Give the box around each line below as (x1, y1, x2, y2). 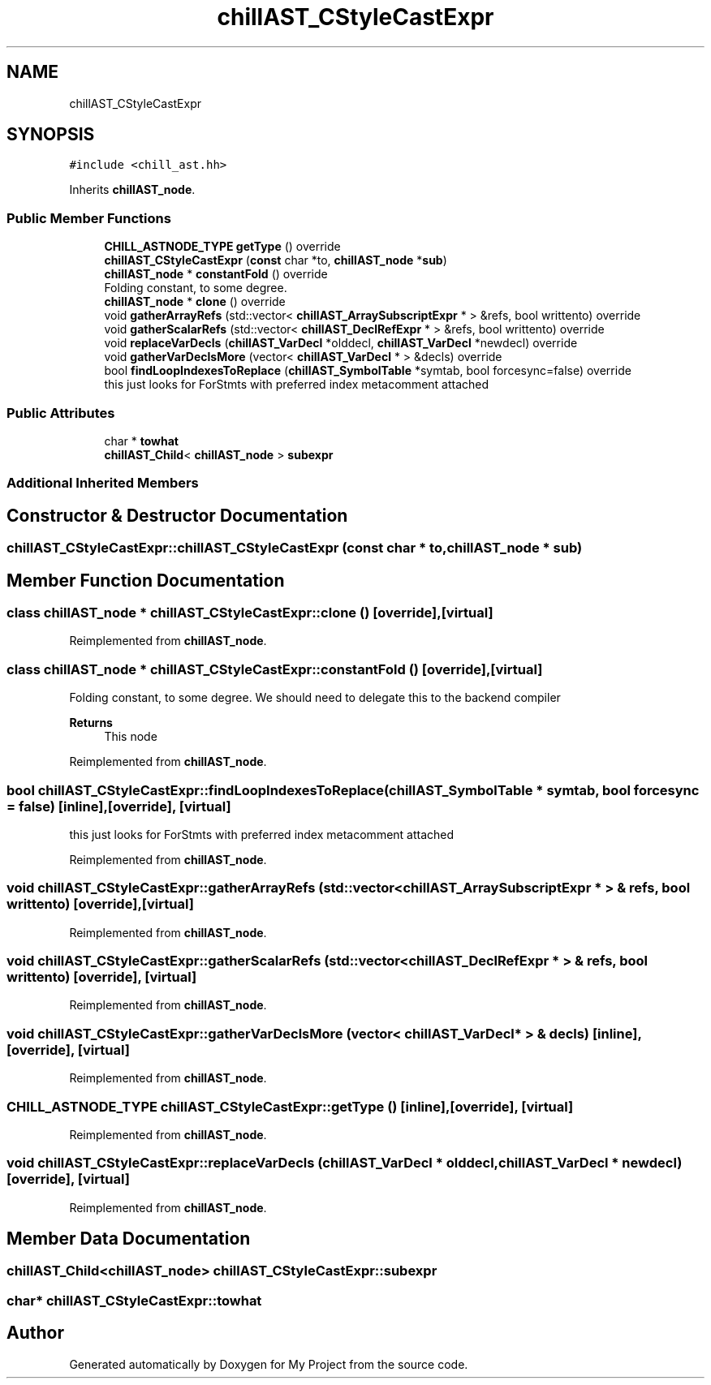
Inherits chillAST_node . (69, 183, 196, 197)
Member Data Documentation (6, 1228, 251, 1250)
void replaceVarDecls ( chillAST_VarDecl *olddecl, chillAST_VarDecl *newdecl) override (104, 336, 578, 351)
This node (104, 729, 157, 744)
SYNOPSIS (6, 124, 95, 145)
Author (6, 1323, 64, 1344)
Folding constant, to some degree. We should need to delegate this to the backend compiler (69, 690, 561, 705)
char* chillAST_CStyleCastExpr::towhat (6, 1292, 262, 1309)
